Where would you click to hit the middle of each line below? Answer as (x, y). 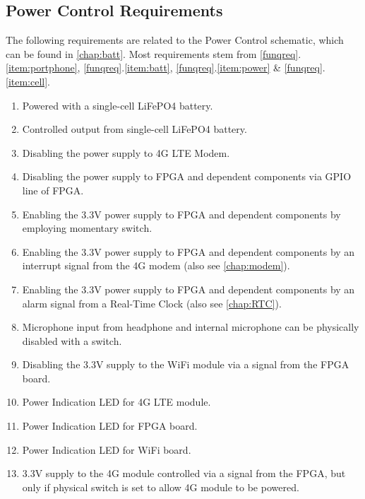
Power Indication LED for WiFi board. (107, 449)
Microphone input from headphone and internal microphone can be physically (191, 327)
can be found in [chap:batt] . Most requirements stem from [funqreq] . (154, 53)
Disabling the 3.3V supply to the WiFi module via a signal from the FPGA (186, 364)
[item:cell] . (28, 81)
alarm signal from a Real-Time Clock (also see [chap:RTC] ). (152, 303)
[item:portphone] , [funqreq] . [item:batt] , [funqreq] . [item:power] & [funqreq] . (166, 67)
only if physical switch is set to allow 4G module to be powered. (161, 487)
